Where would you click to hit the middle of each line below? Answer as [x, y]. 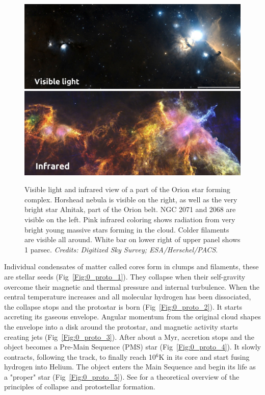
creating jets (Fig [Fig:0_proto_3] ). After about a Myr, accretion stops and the [129, 336]
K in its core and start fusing [204, 356]
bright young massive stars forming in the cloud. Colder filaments [127, 229]
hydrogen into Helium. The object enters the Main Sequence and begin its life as [130, 367]
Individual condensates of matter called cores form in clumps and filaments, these [131, 266]
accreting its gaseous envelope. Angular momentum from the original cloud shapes [132, 317]
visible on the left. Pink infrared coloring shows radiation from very [130, 219]
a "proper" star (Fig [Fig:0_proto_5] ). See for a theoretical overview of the [122, 376]
